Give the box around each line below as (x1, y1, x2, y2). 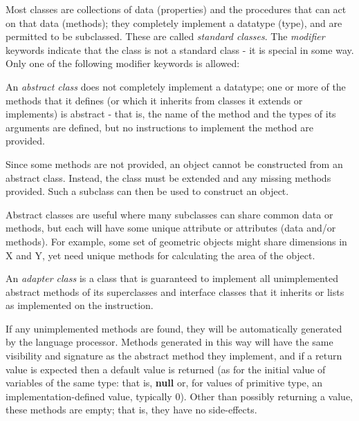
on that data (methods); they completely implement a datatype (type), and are (6, 15, 342, 30)
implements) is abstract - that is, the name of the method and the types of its (6, 106, 336, 121)
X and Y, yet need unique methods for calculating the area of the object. (6, 247, 315, 262)
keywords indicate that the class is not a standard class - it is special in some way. (6, 42, 354, 57)
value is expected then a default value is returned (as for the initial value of (6, 362, 326, 376)
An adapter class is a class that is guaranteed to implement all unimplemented (6, 271, 338, 286)
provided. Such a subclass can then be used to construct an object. (6, 184, 289, 198)
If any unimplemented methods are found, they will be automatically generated (6, 321, 342, 335)
